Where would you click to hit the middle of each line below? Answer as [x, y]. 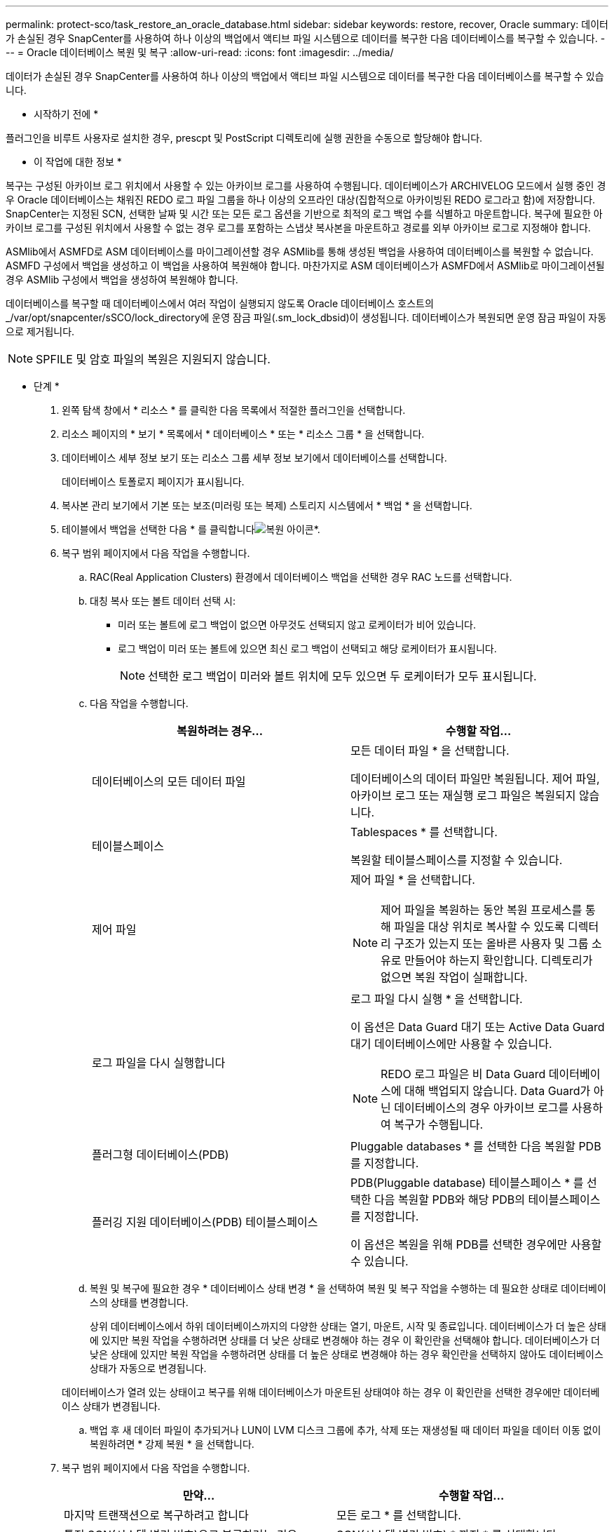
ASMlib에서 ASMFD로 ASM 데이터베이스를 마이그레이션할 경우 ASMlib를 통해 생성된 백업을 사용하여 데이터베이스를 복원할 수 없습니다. [300, 251]
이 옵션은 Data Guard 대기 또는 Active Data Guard [478, 1027]
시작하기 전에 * [66, 114]
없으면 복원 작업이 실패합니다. [454, 977]
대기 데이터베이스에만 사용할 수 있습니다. [451, 1044]
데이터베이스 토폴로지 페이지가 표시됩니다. [153, 482]
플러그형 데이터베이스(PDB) [161, 1155]
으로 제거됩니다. [40, 331]
